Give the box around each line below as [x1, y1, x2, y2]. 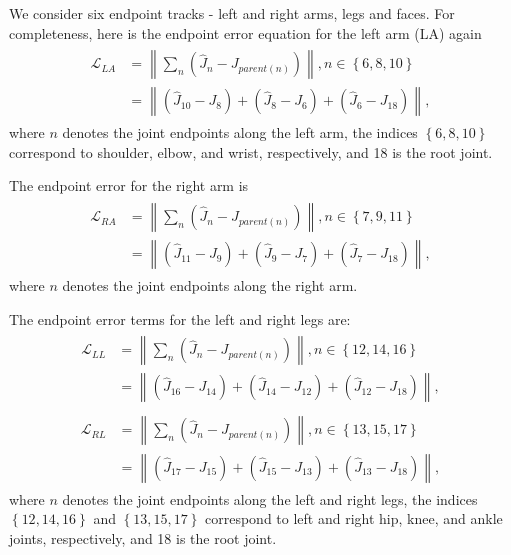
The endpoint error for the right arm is [9, 175, 249, 196]
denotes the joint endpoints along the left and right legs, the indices [62, 488, 478, 509]
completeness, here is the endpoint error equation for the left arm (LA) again [9, 22, 482, 43]
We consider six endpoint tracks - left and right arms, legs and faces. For [9, 3, 455, 23]
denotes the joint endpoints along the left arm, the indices [62, 122, 418, 143]
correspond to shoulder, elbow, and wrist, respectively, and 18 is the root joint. [9, 141, 493, 162]
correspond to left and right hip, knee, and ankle [205, 508, 503, 529]
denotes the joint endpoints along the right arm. [62, 275, 358, 296]
